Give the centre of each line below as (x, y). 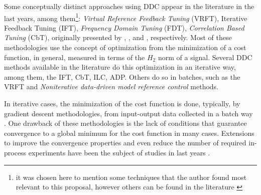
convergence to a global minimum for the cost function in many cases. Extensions (129, 133)
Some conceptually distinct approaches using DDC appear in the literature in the (129, 6)
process (15, 152)
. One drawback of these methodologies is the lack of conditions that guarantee (125, 123)
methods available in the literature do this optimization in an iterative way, (120, 67)
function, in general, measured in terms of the (75, 57)
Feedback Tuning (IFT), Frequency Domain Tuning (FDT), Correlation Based (124, 27)
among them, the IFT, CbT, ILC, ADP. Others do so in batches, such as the (122, 76)
